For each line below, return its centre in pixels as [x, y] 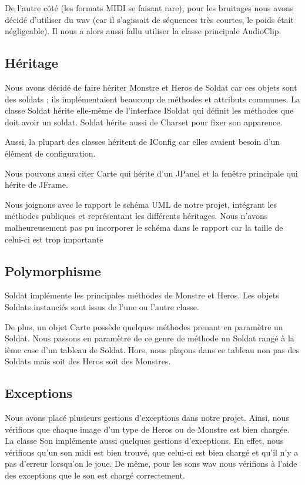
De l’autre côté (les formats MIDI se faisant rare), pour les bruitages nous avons [149, 8]
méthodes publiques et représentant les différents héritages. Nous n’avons [136, 216]
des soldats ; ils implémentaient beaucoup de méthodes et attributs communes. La [152, 99]
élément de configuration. [50, 153]
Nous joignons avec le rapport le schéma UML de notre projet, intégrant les [141, 204]
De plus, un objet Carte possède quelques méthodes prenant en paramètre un [144, 326]
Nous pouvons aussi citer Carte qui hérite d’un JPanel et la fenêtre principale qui [151, 173]
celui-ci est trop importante [54, 239]
